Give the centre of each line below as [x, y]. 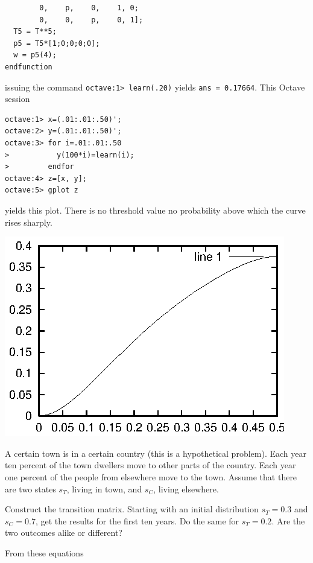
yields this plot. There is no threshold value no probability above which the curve [155, 210]
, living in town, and [104, 488]
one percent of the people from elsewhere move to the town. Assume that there [151, 476]
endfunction [29, 67]
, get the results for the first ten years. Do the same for [137, 520]
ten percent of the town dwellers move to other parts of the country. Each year [150, 465]
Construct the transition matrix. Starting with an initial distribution [132, 509]
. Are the [288, 520]
